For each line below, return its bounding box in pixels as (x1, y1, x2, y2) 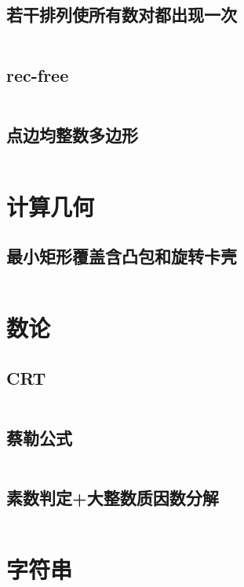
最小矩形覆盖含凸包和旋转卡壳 (6, 244, 237, 268)
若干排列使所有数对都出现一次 (6, 2, 237, 27)
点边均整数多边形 (6, 122, 138, 146)
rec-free (6, 62, 69, 87)
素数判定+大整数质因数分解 (6, 485, 219, 510)
